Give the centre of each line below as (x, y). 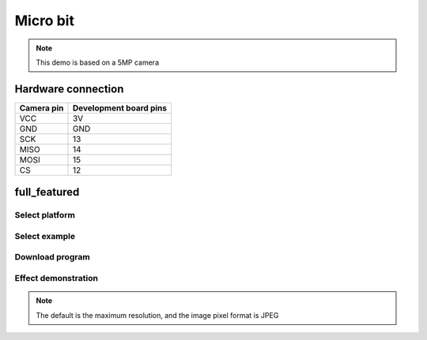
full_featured (47, 192)
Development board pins (120, 108)
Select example (45, 236)
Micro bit (45, 21)
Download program (52, 257)
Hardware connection (69, 89)
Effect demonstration (57, 278)
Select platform (45, 215)
